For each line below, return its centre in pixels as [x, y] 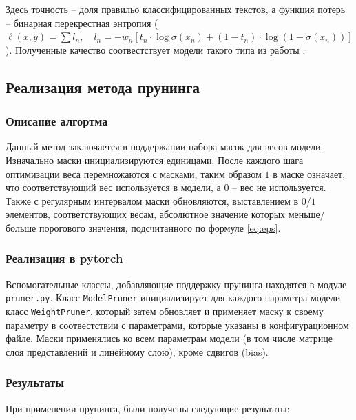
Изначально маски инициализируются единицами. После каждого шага [155, 160]
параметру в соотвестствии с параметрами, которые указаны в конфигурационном [177, 324]
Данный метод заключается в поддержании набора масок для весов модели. [165, 147]
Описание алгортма [57, 121]
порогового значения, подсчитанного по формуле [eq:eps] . [160, 227]
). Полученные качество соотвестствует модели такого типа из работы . [156, 49]
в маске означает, [309, 173]
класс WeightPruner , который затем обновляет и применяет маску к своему [165, 311]
